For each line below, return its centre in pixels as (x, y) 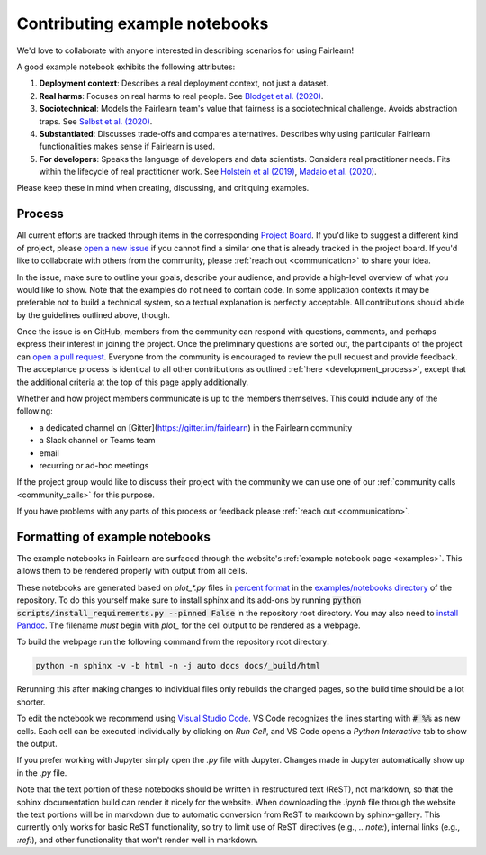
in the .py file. (42, 773)
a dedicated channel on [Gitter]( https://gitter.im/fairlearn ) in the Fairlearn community (196, 427)
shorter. (31, 702)
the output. (37, 743)
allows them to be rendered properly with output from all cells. (132, 571)
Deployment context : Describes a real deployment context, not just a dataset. (184, 83)
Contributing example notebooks (143, 23)
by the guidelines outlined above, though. (94, 314)
